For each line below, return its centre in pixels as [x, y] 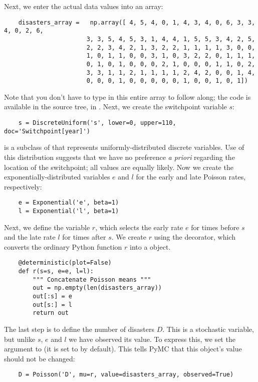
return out [51, 313]
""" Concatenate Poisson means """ [92, 279]
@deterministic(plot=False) [65, 263]
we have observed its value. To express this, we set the [152, 339]
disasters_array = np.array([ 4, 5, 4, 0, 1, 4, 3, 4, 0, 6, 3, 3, [137, 22]
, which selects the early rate [139, 227]
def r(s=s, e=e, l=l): [56, 271]
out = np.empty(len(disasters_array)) [97, 288]
